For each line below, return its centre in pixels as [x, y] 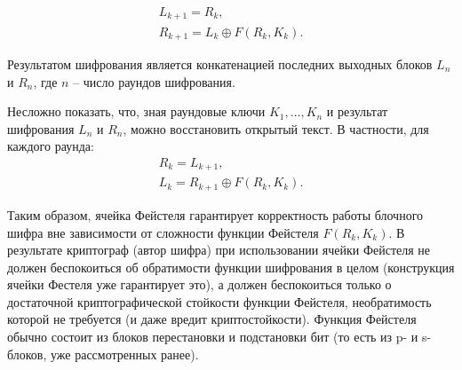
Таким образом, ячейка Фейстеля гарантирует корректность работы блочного [215, 214]
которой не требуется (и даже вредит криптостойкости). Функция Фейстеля [212, 319]
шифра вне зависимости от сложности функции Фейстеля [163, 232]
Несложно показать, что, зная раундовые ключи [136, 111]
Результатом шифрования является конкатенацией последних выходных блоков [220, 63]
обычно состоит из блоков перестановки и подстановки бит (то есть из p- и [213, 337]
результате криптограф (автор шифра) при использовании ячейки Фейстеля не [219, 250]
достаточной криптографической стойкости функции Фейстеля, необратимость [219, 301]
